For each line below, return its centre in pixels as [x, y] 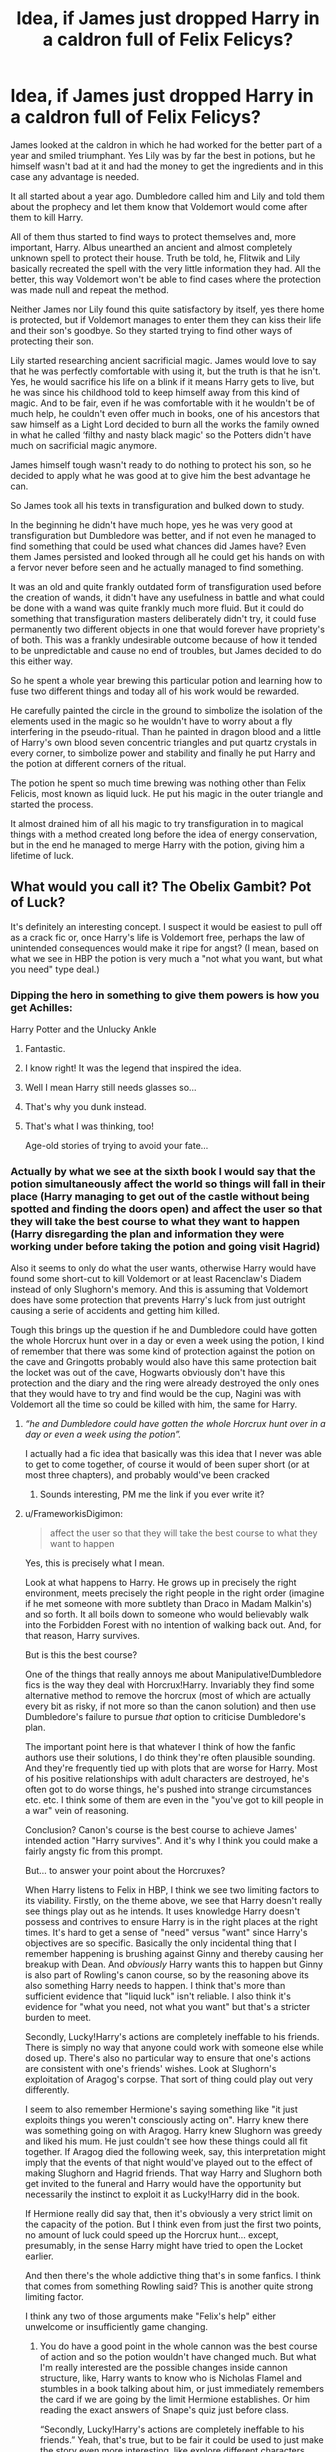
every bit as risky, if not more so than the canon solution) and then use [170, 1706]
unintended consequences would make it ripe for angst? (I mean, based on [164, 948]
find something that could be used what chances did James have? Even [158, 546]
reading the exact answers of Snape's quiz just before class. [164, 2410]
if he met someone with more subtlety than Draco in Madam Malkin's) [168, 1604]
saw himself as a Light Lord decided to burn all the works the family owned [165, 424]
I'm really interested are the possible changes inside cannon [163, 2368]
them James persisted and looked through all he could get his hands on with [167, 556]
